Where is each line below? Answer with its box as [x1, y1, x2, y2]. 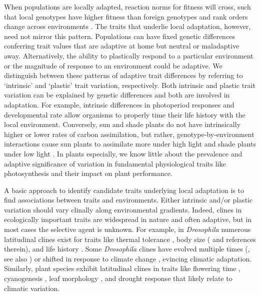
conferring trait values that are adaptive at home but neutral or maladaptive [4, 40, 239, 51]
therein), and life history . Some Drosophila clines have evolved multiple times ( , [4, 243, 250, 254]
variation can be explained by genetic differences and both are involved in [4, 89, 230, 100]
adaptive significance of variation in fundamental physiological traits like [4, 158, 226, 168]
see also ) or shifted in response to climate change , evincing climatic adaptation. [4, 253, 252, 263]
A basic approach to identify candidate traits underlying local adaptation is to [4, 184, 244, 195]
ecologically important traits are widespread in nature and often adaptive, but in [4, 214, 252, 224]
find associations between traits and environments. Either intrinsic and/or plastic [4, 194, 253, 205]
